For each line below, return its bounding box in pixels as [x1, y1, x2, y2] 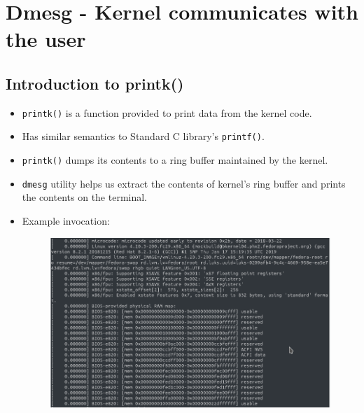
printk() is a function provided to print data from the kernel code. [22, 105, 312, 120]
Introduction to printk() [6, 72, 184, 94]
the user [6, 24, 86, 53]
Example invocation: [22, 213, 110, 227]
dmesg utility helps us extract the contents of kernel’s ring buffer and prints [22, 176, 346, 190]
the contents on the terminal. [22, 190, 148, 204]
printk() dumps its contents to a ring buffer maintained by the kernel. [22, 153, 328, 167]
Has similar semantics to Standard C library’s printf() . [22, 129, 265, 143]
